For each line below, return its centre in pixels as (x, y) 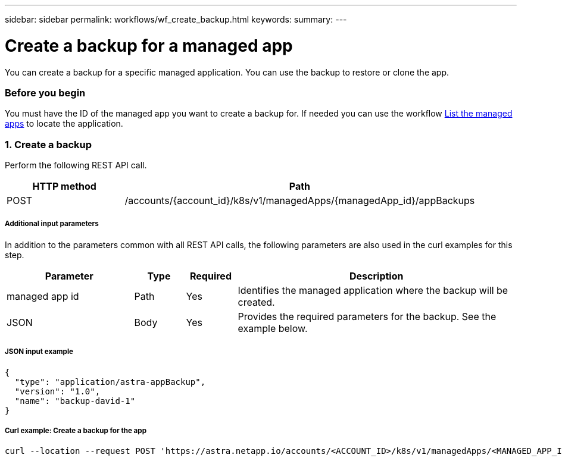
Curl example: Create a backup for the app (76, 430)
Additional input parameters (52, 224)
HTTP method (64, 186)
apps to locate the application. (64, 124)
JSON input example (39, 352)
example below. (273, 328)
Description (377, 276)
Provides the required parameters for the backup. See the (367, 316)
